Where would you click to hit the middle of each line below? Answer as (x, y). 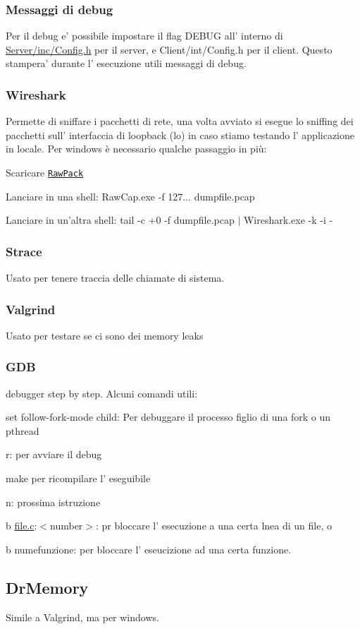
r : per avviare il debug (54, 454)
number (67, 526)
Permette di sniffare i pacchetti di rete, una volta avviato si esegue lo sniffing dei (180, 121)
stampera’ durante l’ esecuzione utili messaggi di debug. (126, 63)
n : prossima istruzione (53, 502)
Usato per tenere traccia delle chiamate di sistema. (115, 278)
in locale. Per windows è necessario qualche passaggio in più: (136, 149)
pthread (23, 430)
